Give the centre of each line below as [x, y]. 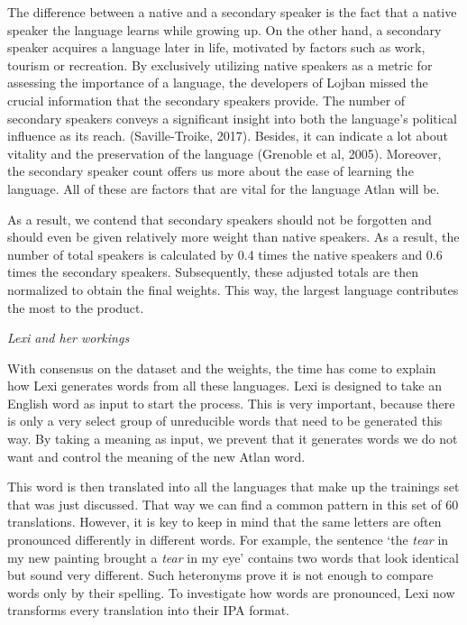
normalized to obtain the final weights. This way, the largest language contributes [233, 289]
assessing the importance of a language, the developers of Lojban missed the [218, 83]
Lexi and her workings [69, 338]
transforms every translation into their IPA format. [148, 610]
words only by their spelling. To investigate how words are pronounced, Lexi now [231, 592]
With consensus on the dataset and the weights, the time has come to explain [222, 368]
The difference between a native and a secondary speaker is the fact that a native [232, 12]
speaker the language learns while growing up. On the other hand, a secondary [224, 29]
